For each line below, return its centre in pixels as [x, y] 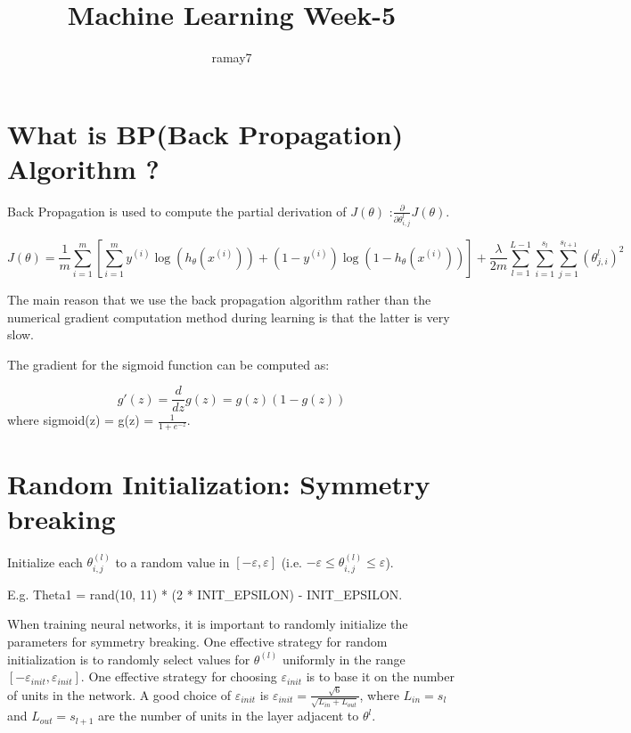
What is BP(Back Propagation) [205, 133]
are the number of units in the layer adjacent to [229, 716]
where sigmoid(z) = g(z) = [81, 420]
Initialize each [45, 562]
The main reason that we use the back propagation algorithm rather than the [219, 300]
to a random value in [172, 562]
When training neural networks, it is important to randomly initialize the [208, 624]
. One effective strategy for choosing [179, 676]
